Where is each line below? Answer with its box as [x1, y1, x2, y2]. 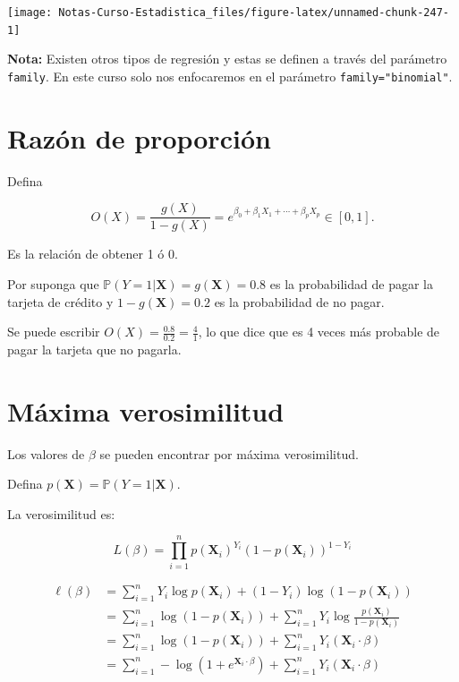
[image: [7, 6, 53, 19]
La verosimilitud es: [7, 504, 115, 523]
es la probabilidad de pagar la [269, 274, 433, 293]
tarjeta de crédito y [7, 292, 114, 311]
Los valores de [7, 444, 85, 463]
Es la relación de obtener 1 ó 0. [7, 244, 178, 263]
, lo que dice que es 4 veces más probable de [198, 322, 440, 341]
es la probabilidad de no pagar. [214, 292, 385, 311]
